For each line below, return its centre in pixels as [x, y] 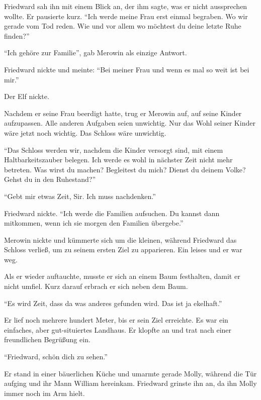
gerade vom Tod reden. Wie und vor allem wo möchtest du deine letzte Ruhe [123, 26]
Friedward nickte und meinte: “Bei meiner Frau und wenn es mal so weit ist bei [127, 69]
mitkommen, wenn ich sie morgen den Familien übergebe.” [94, 223]
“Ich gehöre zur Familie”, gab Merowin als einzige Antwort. [96, 53]
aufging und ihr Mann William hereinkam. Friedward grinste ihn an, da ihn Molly [130, 383]
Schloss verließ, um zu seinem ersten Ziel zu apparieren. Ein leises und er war [123, 249]
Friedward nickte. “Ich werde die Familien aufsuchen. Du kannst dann [112, 213]
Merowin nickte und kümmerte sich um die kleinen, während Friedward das [120, 239]
